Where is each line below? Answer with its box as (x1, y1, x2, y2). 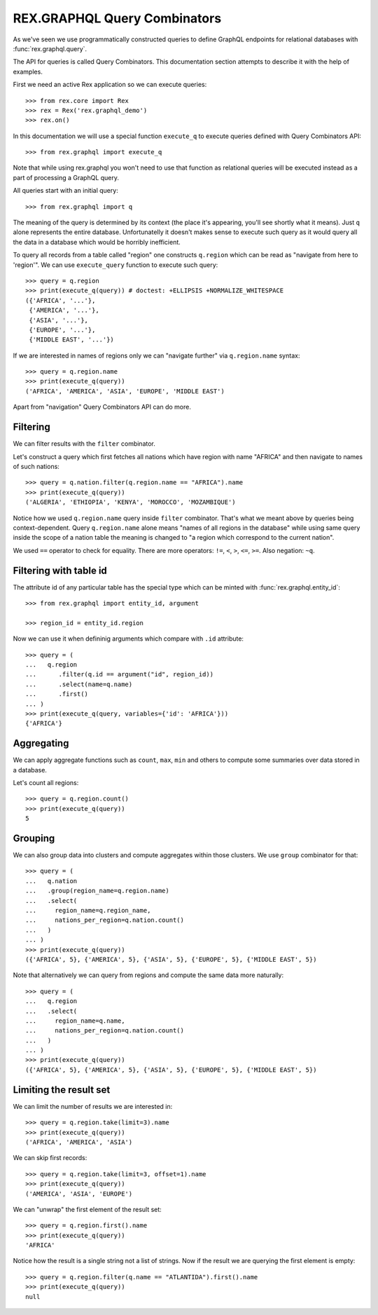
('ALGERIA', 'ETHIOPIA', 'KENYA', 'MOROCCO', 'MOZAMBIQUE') (25, 498, 236, 506)
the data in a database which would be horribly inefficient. (13, 238, 181, 246)
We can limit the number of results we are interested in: (13, 1102, 173, 1110)
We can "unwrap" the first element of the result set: (13, 1205, 162, 1213)
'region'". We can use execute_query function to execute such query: (13, 260, 218, 269)
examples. (13, 67, 43, 76)
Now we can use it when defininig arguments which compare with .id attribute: (13, 634, 244, 643)
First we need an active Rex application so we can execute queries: (13, 81, 207, 89)
